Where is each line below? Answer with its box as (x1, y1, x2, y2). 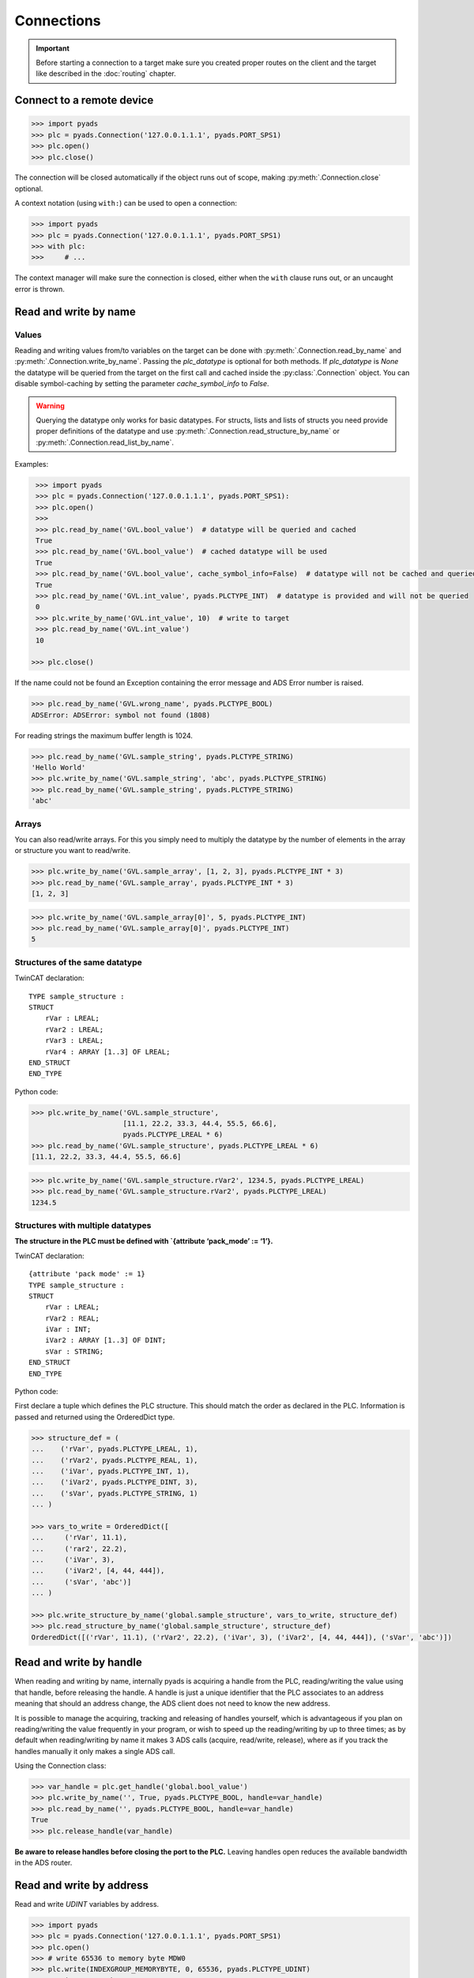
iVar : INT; (44, 1325, 92, 1334)
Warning (36, 400, 65, 411)
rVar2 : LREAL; (44, 1025, 104, 1034)
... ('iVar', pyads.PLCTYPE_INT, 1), (31, 1466, 190, 1476)
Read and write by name (14, 305, 136, 318)
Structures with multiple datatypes (14, 1219, 152, 1230)
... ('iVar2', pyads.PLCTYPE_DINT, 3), (31, 1478, 198, 1487)
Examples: (14, 460, 49, 469)
